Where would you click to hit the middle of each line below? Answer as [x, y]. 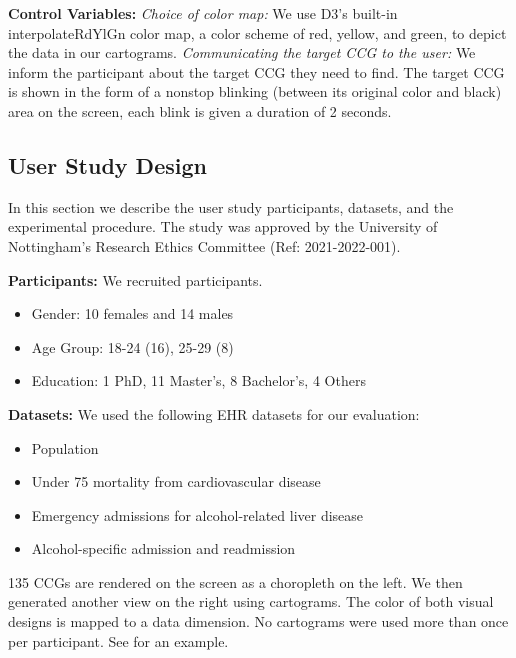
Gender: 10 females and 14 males [132, 313]
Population [65, 447]
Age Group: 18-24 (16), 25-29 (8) [132, 346]
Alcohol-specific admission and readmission [163, 548]
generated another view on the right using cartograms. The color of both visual [251, 601]
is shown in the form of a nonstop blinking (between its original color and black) [255, 91]
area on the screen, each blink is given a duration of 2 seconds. [200, 110]
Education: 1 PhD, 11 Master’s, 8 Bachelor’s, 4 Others [198, 380]
